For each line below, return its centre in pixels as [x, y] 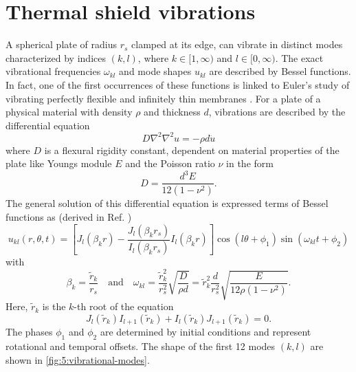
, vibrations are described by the [277, 112]
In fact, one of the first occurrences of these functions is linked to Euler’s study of [178, 84]
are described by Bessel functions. [280, 71]
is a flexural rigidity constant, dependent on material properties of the [192, 150]
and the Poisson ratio [170, 163]
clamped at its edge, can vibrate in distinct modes [237, 44]
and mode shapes [155, 71]
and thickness [172, 112]
